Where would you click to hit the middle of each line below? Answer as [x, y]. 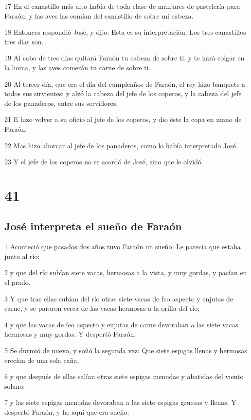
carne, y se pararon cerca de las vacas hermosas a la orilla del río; [102, 308]
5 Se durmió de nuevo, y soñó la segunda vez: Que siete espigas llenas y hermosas [126, 350]
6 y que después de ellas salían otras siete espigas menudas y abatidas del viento [124, 376]
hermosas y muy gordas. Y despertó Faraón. [70, 334]
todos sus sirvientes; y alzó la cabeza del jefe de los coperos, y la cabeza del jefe [123, 93]
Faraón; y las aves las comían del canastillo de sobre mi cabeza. [99, 15]
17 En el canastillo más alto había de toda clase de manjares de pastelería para [122, 6]
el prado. [18, 282]
